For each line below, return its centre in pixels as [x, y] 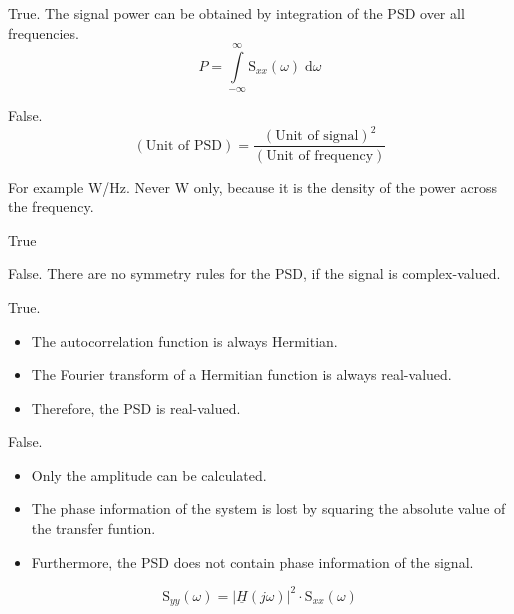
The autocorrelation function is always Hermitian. [184, 340]
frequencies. [43, 32]
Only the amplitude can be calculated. [149, 474]
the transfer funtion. [93, 528]
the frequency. [51, 206]
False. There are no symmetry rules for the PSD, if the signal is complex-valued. [254, 273]
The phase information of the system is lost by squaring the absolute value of [268, 508]
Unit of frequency [320, 155]
